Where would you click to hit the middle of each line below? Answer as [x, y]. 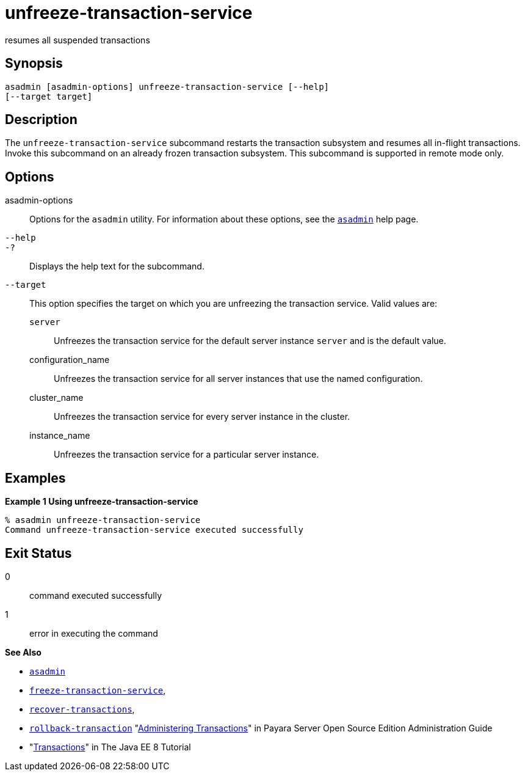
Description [41, 120]
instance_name [60, 436]
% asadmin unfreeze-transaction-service [103, 520]
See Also [23, 652]
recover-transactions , [82, 709]
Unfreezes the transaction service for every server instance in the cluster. [202, 417]
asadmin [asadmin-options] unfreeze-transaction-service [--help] [167, 86]
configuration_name [70, 360]
